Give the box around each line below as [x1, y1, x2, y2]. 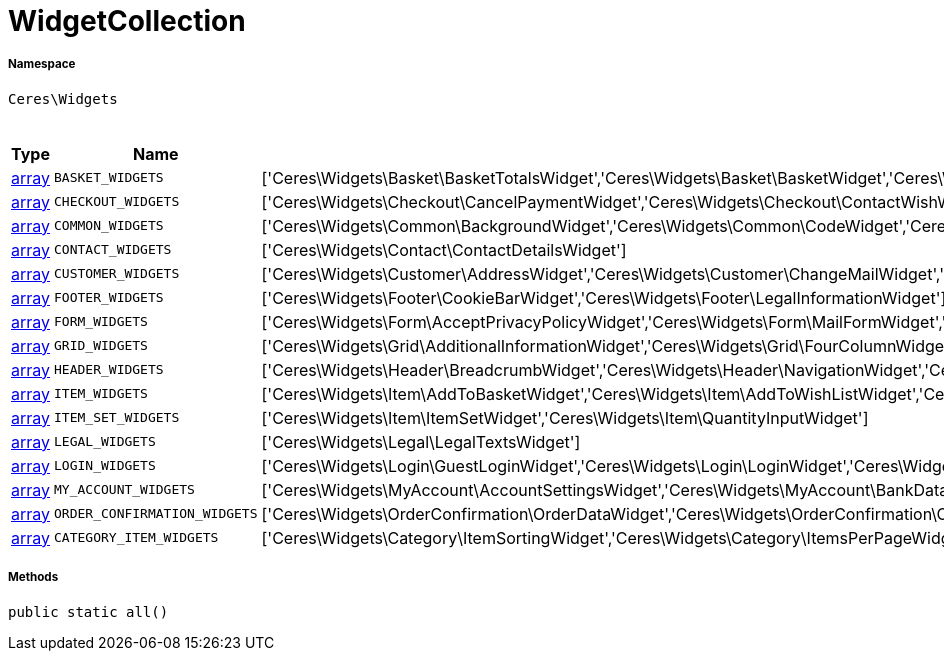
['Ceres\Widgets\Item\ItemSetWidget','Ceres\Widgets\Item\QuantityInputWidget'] [261, 407, 869, 428]
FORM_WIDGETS [54, 314, 148, 330]
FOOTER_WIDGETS [54, 290, 164, 306]
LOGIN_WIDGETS [54, 458, 156, 474]
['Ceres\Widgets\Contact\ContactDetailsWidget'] [261, 239, 627, 260]
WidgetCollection [8, 4, 246, 38]
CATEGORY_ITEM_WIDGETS [54, 530, 219, 546]
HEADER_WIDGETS [54, 362, 164, 378]
